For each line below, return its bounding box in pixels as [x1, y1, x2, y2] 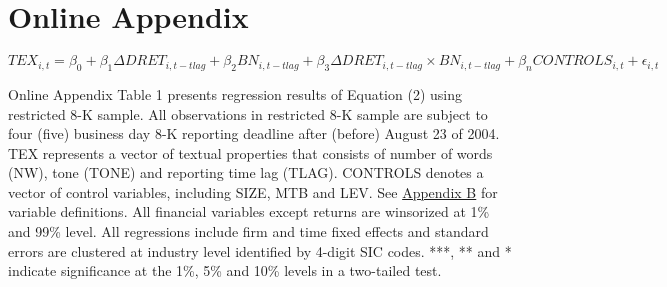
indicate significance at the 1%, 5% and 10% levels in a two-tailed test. [8, 260, 442, 281]
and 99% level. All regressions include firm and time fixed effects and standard [8, 221, 489, 242]
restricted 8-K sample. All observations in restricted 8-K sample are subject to [8, 103, 488, 124]
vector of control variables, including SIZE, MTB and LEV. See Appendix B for [8, 181, 498, 202]
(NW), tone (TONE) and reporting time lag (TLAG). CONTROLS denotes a [8, 162, 484, 183]
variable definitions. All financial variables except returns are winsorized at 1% [8, 201, 490, 222]
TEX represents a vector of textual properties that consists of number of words [8, 142, 493, 163]
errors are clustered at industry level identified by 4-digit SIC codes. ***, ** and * [8, 240, 512, 261]
